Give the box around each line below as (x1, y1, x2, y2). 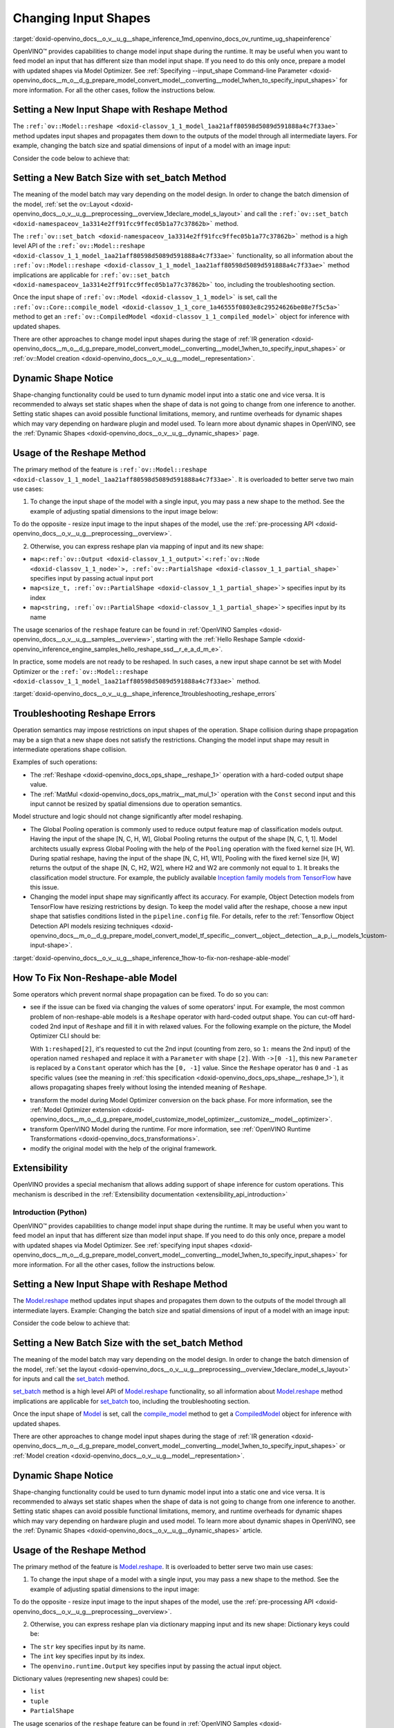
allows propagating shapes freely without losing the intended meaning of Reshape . (30, 1083, 268, 1091)
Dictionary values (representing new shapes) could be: (12, 1674, 169, 1682)
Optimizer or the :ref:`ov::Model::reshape (12, 667, 149, 675)
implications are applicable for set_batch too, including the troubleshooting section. (12, 1397, 250, 1405)
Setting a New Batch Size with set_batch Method (12, 172, 227, 184)
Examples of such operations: (12, 758, 98, 767)
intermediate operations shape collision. (12, 745, 127, 753)
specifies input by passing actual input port (30, 574, 153, 583)
